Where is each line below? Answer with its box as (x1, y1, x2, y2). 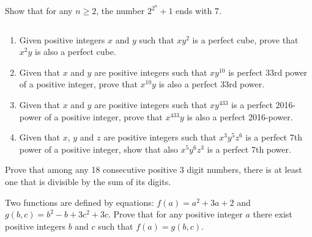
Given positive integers (19, 33, 105, 46)
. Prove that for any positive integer (108, 208, 243, 221)
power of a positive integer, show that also (19, 142, 178, 155)
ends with (176, 4, 212, 17)
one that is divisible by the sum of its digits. (5, 175, 171, 188)
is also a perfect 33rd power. (158, 78, 265, 90)
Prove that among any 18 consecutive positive (5, 163, 177, 176)
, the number (96, 4, 145, 17)
